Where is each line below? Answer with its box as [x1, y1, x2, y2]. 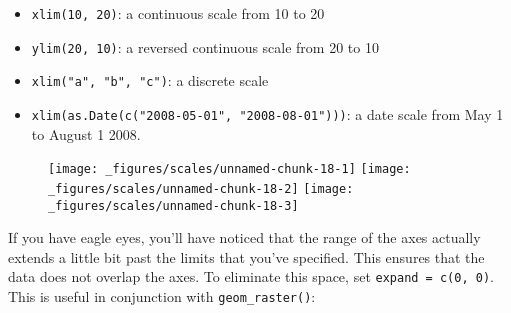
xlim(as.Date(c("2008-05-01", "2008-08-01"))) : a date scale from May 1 [31, 103, 504, 124]
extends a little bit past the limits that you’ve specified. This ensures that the [8, 246, 485, 267]
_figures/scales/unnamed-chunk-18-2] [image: [48, 181, 354, 196]
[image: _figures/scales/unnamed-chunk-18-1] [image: [48, 162, 411, 177]
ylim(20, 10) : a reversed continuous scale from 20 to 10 [31, 36, 379, 57]
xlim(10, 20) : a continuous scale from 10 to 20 [31, 3, 325, 23]
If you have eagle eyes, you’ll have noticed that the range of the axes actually [8, 227, 481, 248]
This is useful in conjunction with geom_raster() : [8, 286, 316, 307]
